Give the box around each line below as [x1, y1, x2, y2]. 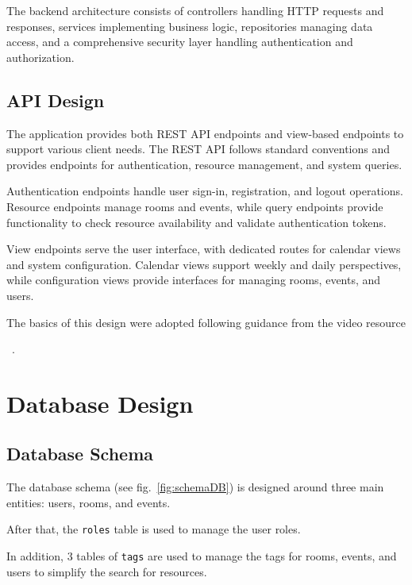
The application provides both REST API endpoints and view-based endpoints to [6, 125, 404, 141]
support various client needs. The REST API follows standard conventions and [6, 140, 391, 157]
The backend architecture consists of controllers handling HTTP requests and [6, 2, 384, 18]
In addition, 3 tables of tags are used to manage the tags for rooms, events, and [6, 548, 397, 564]
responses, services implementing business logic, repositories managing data [6, 17, 373, 34]
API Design [6, 87, 105, 112]
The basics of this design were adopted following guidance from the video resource [6, 314, 406, 330]
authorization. [6, 48, 75, 65]
